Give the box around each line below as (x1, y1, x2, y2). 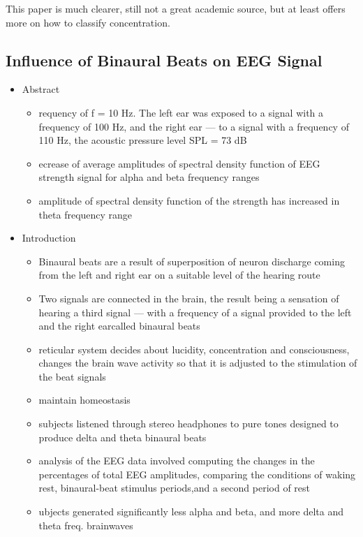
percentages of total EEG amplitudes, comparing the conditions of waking (38, 466, 356, 481)
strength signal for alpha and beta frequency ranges (38, 170, 260, 184)
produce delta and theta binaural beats (38, 429, 207, 444)
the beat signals (38, 369, 106, 383)
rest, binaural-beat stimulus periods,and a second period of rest (38, 480, 311, 495)
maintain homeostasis (38, 392, 131, 407)
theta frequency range (38, 207, 133, 221)
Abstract (22, 82, 60, 96)
